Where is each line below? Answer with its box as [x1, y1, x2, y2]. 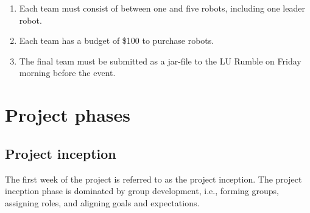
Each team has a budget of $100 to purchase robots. [19, 34, 214, 47]
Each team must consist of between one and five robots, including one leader [19, 2, 305, 14]
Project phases [5, 102, 131, 127]
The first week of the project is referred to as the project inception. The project [5, 172, 302, 185]
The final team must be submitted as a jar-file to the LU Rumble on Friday [19, 54, 301, 67]
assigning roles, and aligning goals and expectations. [5, 196, 200, 209]
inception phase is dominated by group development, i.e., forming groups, [5, 184, 279, 197]
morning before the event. [19, 66, 116, 79]
